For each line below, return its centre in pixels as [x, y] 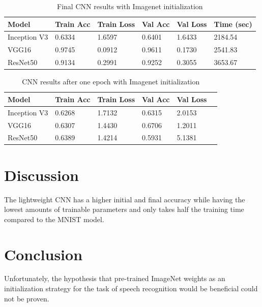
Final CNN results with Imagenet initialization [130, 6]
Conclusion [43, 254]
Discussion [41, 175]
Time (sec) [233, 24]
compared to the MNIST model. [54, 219]
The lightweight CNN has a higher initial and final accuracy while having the [125, 199]
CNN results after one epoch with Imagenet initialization [111, 82]
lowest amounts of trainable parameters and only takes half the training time [124, 209]
